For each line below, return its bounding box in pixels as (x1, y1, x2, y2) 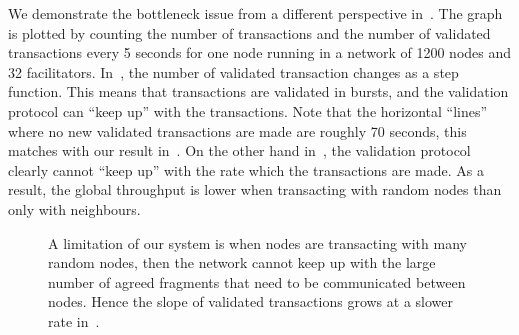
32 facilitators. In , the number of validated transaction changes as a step (8, 61, 459, 82)
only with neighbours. (8, 198, 141, 219)
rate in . (48, 310, 100, 331)
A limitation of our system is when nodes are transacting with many (48, 232, 467, 253)
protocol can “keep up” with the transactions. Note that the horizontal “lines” (8, 100, 488, 121)
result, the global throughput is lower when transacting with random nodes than (8, 179, 502, 200)
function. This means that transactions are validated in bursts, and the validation (8, 81, 509, 102)
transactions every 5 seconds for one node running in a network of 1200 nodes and (8, 42, 512, 63)
